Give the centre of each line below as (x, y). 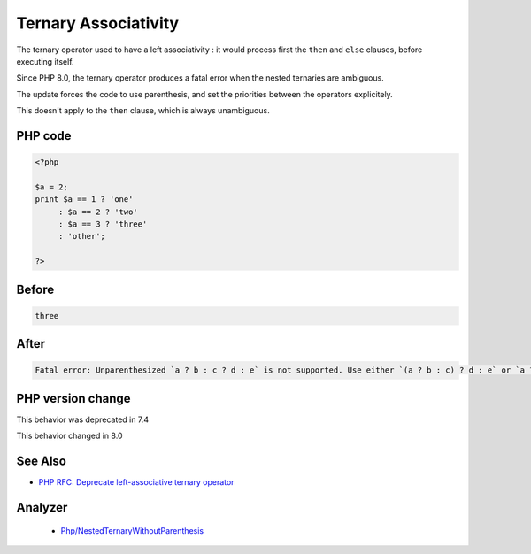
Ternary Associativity (98, 23)
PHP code (44, 136)
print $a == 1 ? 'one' (84, 200)
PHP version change (74, 398)
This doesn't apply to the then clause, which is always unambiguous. (143, 111)
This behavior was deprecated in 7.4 (83, 419)
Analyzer (42, 508)
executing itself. (45, 61)
